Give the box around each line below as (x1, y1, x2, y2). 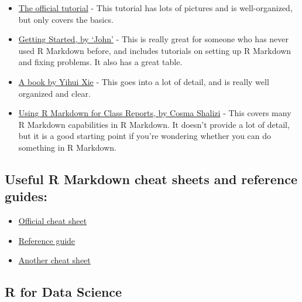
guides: (5, 187, 47, 205)
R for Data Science (5, 283, 122, 301)
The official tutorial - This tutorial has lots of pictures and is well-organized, (18, 2, 293, 13)
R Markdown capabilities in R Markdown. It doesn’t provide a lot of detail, (18, 118, 290, 130)
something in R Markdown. (18, 141, 116, 153)
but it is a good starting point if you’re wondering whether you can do (18, 130, 272, 142)
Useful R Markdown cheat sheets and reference (5, 169, 298, 188)
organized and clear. (18, 87, 91, 99)
